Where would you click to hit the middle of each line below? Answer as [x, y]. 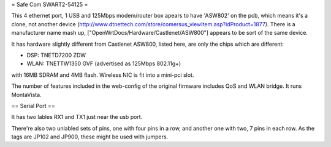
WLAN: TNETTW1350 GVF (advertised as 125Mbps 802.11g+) [104, 63]
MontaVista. [27, 95]
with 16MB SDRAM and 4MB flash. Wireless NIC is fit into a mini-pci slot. [103, 75]
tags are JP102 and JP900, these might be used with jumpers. [90, 137]
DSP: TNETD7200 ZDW [56, 55]
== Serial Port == [33, 106]
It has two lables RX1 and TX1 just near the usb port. [77, 117]
